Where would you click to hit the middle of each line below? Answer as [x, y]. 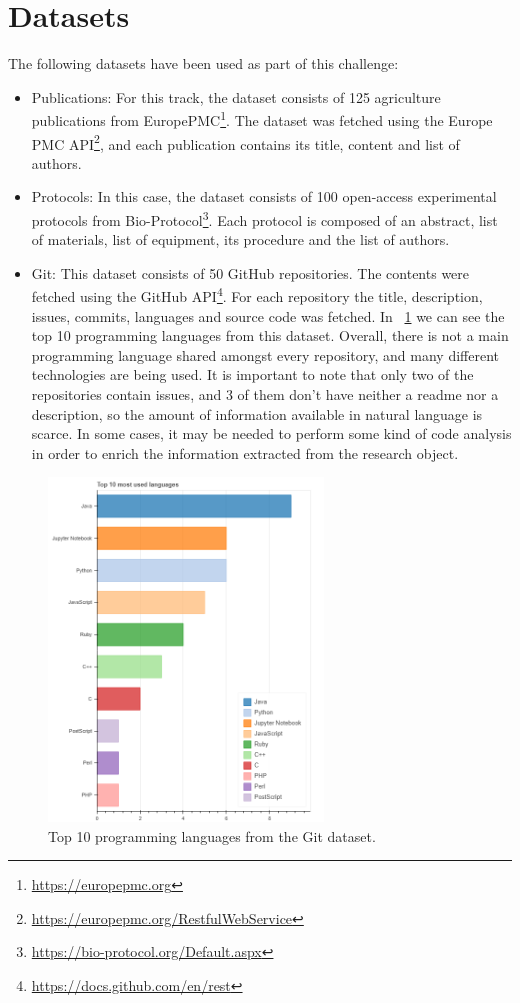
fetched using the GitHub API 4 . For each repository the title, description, [257, 295]
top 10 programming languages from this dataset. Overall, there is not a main [270, 335]
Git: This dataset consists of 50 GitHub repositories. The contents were [250, 272]
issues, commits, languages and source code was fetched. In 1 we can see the [268, 315]
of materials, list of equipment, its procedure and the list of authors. [240, 239]
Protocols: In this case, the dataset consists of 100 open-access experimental [264, 196]
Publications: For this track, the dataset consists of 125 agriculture [236, 96]
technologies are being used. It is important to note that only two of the [252, 374]
